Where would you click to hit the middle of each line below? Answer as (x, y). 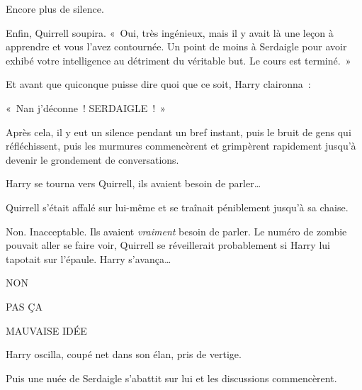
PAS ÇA (24, 306)
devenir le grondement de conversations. (92, 159)
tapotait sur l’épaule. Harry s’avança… (89, 258)
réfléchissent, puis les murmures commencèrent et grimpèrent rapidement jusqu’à (181, 146)
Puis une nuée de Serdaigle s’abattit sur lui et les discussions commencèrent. (171, 378)
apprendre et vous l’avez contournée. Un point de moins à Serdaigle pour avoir (176, 46)
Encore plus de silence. (55, 9)
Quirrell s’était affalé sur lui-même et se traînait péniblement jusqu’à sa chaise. (177, 207)
